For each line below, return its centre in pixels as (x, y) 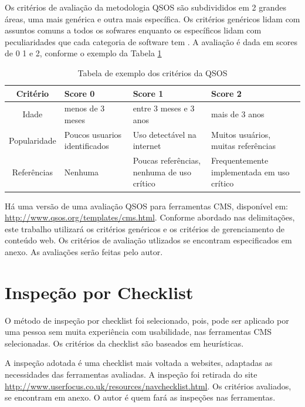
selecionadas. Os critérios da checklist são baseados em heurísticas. (124, 343)
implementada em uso (250, 172)
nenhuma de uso (162, 172)
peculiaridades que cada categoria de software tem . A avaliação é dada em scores (151, 41)
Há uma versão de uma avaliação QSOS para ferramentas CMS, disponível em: (146, 206)
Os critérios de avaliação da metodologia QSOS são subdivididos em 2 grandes (146, 7)
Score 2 (226, 93)
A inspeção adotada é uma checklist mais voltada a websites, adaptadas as (139, 363)
